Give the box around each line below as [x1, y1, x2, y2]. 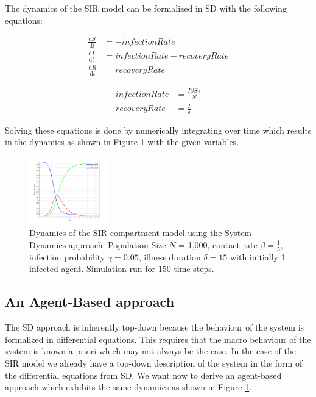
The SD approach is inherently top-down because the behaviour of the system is [5, 321, 304, 334]
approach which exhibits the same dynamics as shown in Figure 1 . [5, 381, 252, 393]
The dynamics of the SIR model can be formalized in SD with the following [5, 2, 287, 14]
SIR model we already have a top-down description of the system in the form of [5, 357, 303, 370]
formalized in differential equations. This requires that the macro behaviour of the [5, 332, 311, 345]
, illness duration [138, 250, 201, 263]
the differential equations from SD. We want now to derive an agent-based [5, 368, 282, 381]
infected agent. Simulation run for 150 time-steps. [29, 262, 214, 275]
